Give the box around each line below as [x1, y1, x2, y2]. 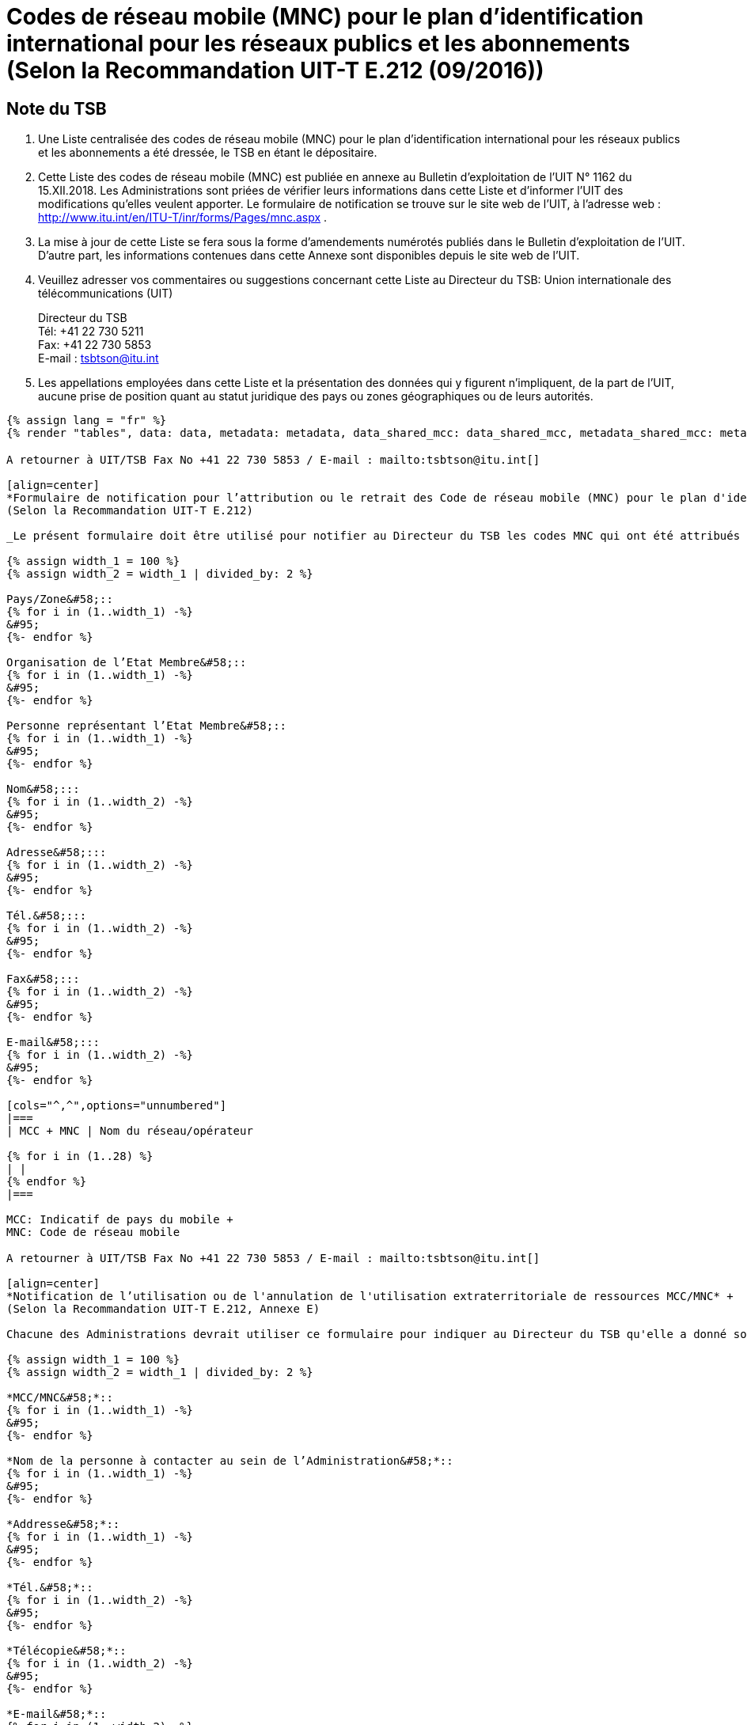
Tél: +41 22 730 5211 [38, 324, 144, 339]
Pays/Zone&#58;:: [6, 592, 113, 605]
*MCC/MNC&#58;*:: [6, 1391, 113, 1405]
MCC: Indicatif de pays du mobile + [6, 1212, 233, 1226]
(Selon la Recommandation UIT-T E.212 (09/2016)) [6, 57, 544, 84]
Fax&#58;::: [6, 972, 80, 985]
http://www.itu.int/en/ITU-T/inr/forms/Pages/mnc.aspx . [38, 210, 328, 225]
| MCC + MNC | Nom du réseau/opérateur [6, 1124, 253, 1137]
